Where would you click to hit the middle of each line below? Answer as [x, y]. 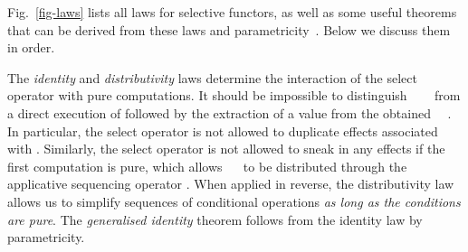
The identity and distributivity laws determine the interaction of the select [212, 77]
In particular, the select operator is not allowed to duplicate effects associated [223, 131]
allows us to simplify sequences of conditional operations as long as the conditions [234, 201]
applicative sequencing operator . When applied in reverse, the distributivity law [231, 184]
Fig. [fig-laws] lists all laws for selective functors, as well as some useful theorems [232, 12]
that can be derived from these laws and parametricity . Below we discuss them [229, 29]
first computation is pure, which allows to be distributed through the [207, 166]
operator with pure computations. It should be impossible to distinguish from [234, 95]
